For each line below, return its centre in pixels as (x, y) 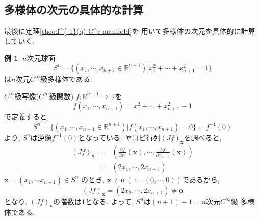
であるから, (201, 179)
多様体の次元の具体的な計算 (74, 9)
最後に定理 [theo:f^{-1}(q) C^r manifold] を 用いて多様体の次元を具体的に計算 (130, 31)
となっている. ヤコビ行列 (119, 137)
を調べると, (203, 137)
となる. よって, (109, 201)
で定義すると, (27, 117)
